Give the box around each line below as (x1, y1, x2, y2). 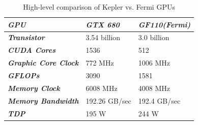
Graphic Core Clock (8, 57, 79, 68)
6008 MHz (86, 82, 118, 93)
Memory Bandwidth (8, 95, 79, 106)
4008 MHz (138, 82, 171, 93)
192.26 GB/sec (86, 95, 131, 106)
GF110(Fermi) (138, 19, 191, 29)
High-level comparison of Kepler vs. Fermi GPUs (23, 2, 175, 12)
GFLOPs (8, 70, 40, 80)
